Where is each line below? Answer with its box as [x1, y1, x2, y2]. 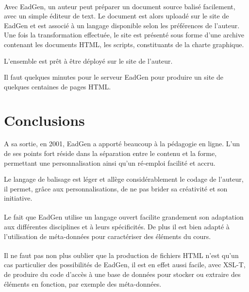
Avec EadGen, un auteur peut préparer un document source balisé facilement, [4, 1, 235, 11]
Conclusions [4, 110, 85, 130]
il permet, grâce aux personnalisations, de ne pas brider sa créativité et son [4, 183, 228, 193]
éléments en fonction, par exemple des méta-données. [4, 278, 162, 289]
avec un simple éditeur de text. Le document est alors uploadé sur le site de [4, 11, 229, 21]
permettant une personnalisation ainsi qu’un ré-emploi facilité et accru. [4, 157, 216, 168]
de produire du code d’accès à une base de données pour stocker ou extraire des [4, 269, 241, 279]
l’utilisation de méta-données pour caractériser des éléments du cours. [4, 231, 211, 241]
